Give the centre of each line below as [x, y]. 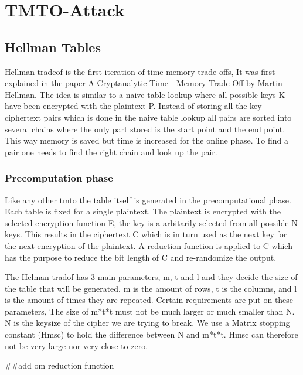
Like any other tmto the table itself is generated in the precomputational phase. [148, 200]
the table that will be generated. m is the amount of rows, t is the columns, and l [151, 288]
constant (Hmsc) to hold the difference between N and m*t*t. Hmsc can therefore [151, 334]
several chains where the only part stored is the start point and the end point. [145, 129]
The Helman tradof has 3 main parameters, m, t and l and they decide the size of [151, 277]
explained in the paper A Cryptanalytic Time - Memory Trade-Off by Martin [144, 83]
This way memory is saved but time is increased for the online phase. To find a [147, 140]
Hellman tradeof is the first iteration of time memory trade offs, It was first [140, 71]
